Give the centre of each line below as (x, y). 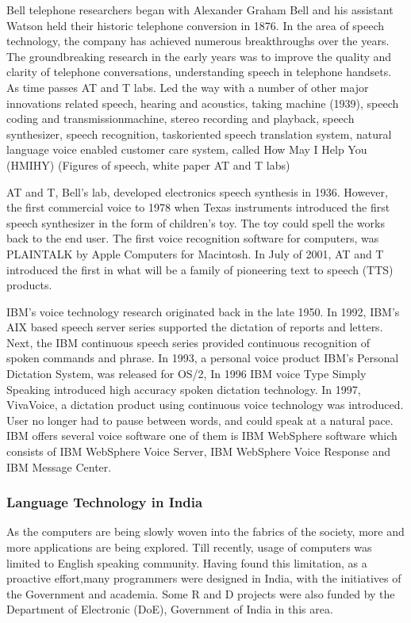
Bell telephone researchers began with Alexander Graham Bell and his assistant (200, 10)
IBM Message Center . (59, 466)
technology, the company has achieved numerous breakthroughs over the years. (198, 41)
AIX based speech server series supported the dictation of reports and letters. (195, 327)
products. (29, 285)
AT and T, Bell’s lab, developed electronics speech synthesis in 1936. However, (197, 191)
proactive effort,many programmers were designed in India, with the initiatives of (204, 578)
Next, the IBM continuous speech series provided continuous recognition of (188, 342)
